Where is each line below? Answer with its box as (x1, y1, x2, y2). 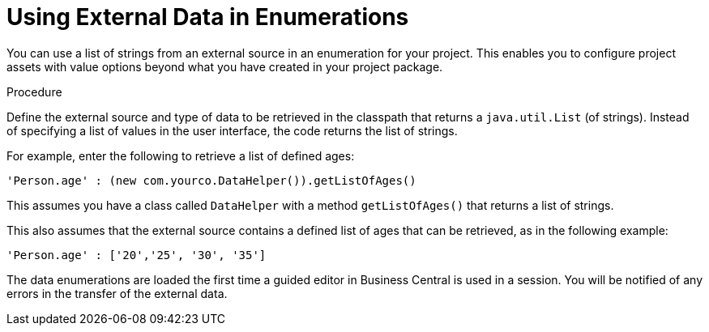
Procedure (6, 84, 62, 99)
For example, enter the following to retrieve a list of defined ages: (6, 148, 355, 163)
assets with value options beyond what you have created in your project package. (6, 59, 443, 74)
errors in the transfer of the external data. (6, 286, 228, 300)
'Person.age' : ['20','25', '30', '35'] (6, 248, 267, 262)
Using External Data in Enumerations (6, 3, 409, 31)
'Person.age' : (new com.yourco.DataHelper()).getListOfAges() (6, 173, 416, 187)
